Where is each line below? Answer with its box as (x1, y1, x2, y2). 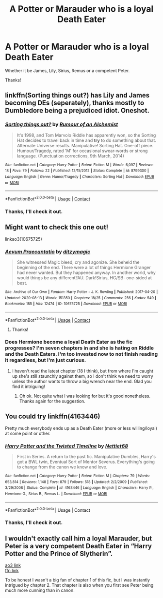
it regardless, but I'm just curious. (5, 357, 86, 364)
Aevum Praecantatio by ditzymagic (5, 248, 91, 255)
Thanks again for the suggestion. (19, 398, 86, 404)
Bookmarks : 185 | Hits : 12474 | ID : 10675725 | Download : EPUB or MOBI (5, 301, 128, 307)
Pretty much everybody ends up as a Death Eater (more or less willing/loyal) (5, 425, 158, 431)
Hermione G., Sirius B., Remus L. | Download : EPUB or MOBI (5, 491, 108, 496)
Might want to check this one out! (5, 223, 109, 231)
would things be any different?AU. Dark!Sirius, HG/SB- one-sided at (16, 274, 152, 281)
